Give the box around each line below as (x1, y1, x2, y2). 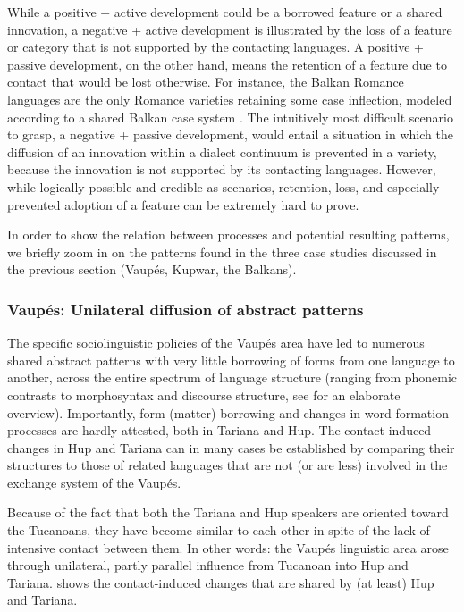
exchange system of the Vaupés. (7, 473, 181, 491)
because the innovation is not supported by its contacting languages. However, (7, 160, 436, 179)
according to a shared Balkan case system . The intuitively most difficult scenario (7, 107, 453, 126)
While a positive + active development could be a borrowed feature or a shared (7, 3, 443, 21)
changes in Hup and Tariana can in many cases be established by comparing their (7, 438, 455, 457)
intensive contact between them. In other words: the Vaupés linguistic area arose (7, 538, 449, 557)
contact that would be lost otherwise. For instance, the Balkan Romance (7, 72, 404, 91)
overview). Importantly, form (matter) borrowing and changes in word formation (7, 403, 449, 422)
